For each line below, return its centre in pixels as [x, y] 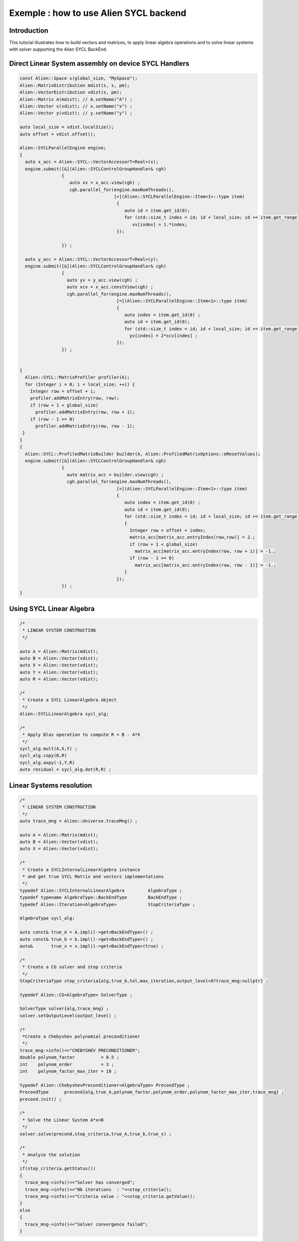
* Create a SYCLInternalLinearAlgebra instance [81, 870]
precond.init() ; [41, 1099]
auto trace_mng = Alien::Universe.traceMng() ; [78, 821]
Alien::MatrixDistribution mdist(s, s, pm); [75, 85]
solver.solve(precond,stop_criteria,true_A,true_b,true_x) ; [96, 1134]
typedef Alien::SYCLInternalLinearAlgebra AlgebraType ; [101, 890]
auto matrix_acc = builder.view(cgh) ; [115, 475]
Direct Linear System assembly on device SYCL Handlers [99, 64]
